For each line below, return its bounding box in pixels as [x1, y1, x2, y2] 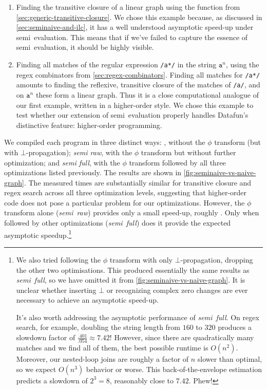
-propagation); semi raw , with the [26, 146, 132, 157]
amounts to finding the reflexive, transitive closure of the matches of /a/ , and [16, 79, 260, 90]
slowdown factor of [16, 332, 75, 343]
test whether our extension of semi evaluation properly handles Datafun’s [16, 109, 249, 120]
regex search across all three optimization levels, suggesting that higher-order [4, 187, 247, 198]
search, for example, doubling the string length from [16, 322, 181, 332]
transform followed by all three [129, 157, 226, 168]
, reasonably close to [109, 375, 174, 385]
